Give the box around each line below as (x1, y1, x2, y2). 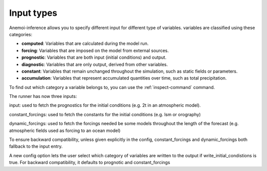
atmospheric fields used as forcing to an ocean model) (9, 128, 121, 133)
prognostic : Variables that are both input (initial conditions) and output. (21, 54, 167, 60)
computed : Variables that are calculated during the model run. (21, 41, 149, 46)
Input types (9, 7, 57, 18)
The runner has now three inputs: (9, 93, 77, 99)
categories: (9, 31, 32, 37)
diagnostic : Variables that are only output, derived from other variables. (21, 61, 168, 67)
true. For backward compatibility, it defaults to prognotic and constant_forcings (9, 160, 171, 166)
